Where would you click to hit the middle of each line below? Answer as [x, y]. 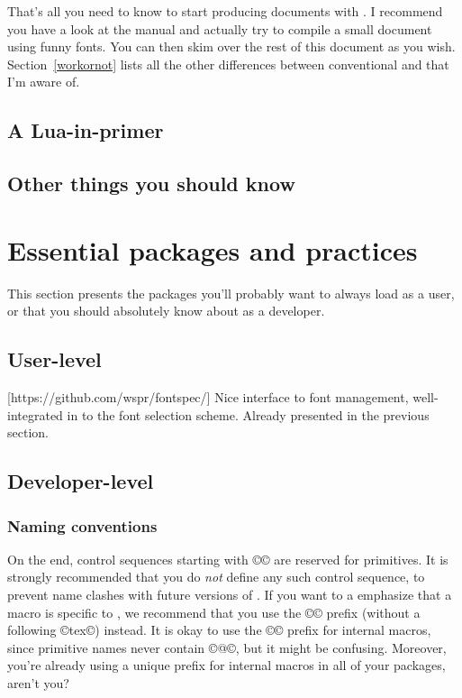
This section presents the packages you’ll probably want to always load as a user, [231, 293]
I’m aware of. [44, 82]
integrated [35, 414]
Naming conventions [82, 525]
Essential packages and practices [213, 249]
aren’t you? [38, 682]
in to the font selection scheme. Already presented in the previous [248, 414]
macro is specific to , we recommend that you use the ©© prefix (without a [214, 612]
